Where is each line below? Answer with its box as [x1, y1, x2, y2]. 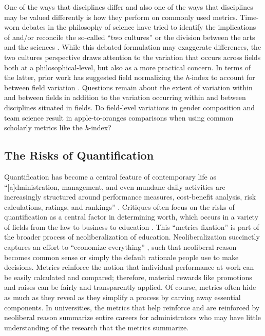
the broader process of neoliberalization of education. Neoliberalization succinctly [4, 231, 260, 242]
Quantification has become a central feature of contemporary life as [4, 171, 216, 182]
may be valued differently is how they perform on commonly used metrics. [4, 11, 238, 22]
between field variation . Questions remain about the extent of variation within [4, 82, 253, 92]
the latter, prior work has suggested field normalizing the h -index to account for [4, 72, 255, 83]
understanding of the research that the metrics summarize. [4, 322, 189, 332]
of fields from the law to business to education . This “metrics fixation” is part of [4, 221, 259, 232]
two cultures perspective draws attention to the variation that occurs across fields [4, 51, 261, 62]
